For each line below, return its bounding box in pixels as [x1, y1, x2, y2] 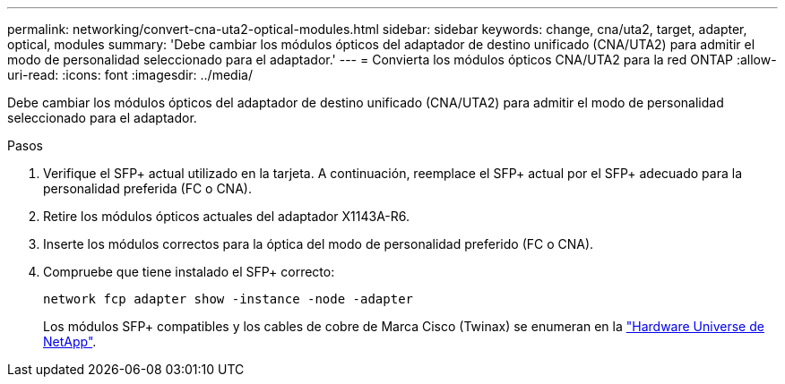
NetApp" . [43, 334, 97, 349]
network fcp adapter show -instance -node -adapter [43, 292, 414, 306]
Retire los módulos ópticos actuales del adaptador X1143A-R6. [43, 209, 410, 224]
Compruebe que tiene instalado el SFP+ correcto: [43, 264, 335, 279]
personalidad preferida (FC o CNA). [43, 181, 252, 196]
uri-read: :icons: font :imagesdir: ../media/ [7, 67, 253, 82]
